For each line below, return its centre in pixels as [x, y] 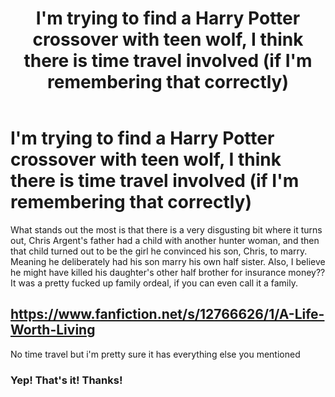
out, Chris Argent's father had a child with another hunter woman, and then [165, 240]
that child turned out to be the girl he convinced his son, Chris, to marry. [159, 251]
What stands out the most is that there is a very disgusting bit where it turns [166, 229]
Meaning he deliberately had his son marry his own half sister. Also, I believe [168, 261]
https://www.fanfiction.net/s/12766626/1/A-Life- [167, 314]
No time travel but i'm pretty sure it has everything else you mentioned [155, 354]
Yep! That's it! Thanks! [66, 380]
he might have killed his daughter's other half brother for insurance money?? [168, 272]
